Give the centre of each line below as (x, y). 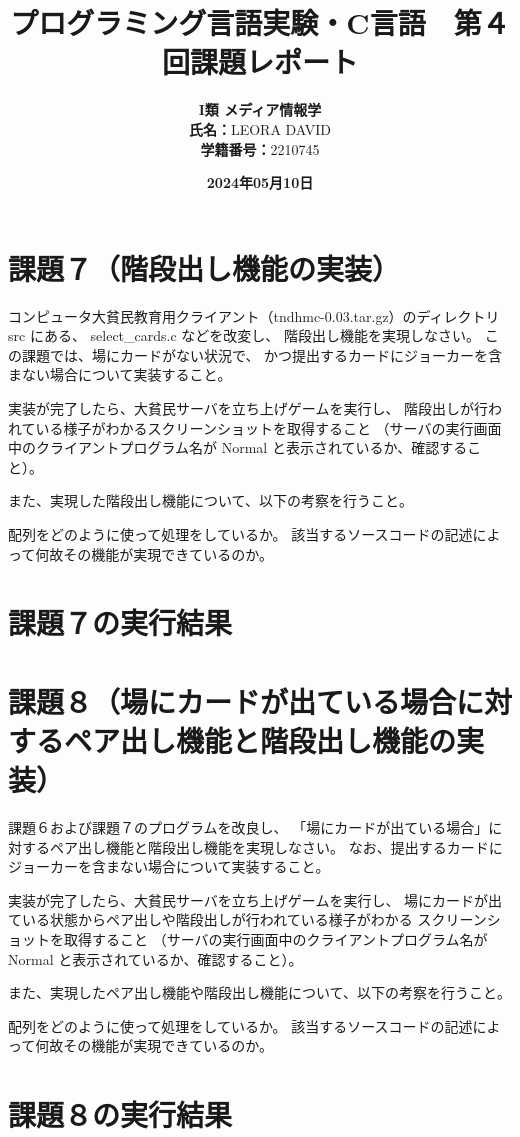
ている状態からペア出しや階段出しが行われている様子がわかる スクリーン (247, 919)
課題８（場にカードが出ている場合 (232, 700)
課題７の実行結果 (120, 622)
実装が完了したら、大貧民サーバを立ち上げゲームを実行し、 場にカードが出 (255, 899)
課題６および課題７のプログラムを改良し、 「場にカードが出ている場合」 (248, 827)
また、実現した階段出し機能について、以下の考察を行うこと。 (210, 500)
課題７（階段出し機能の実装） (204, 267)
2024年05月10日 (260, 182)
